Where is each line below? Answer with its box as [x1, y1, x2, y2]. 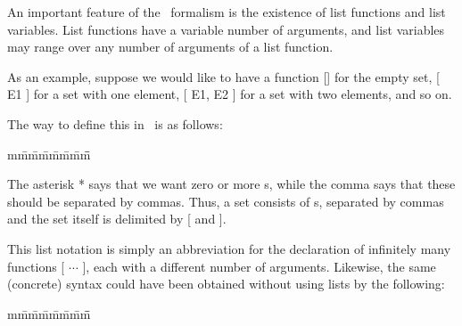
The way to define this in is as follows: [7, 114, 223, 133]
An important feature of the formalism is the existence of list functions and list [7, 3, 446, 20]
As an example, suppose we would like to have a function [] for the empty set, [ [7, 67, 440, 86]
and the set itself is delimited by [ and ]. [7, 209, 227, 228]
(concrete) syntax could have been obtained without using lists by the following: [7, 274, 445, 293]
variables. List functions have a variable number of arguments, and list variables [7, 20, 445, 38]
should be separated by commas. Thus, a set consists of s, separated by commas [7, 192, 444, 210]
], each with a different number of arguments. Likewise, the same [82, 257, 436, 275]
